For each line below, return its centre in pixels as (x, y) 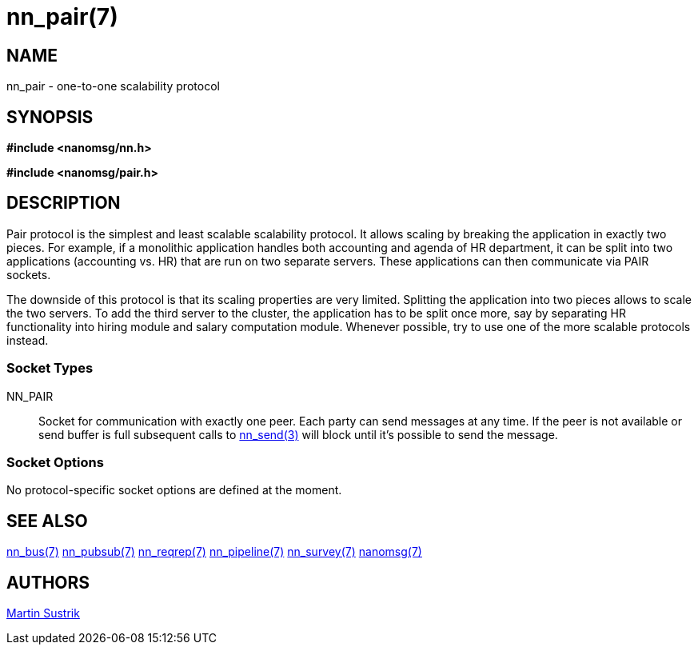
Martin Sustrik (43, 613)
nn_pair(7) (62, 17)
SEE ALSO (47, 521)
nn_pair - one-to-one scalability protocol (113, 86)
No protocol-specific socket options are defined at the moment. (174, 490)
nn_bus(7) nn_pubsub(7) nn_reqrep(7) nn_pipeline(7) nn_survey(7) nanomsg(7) (214, 552)
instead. (28, 340)
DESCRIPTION (64, 203)
